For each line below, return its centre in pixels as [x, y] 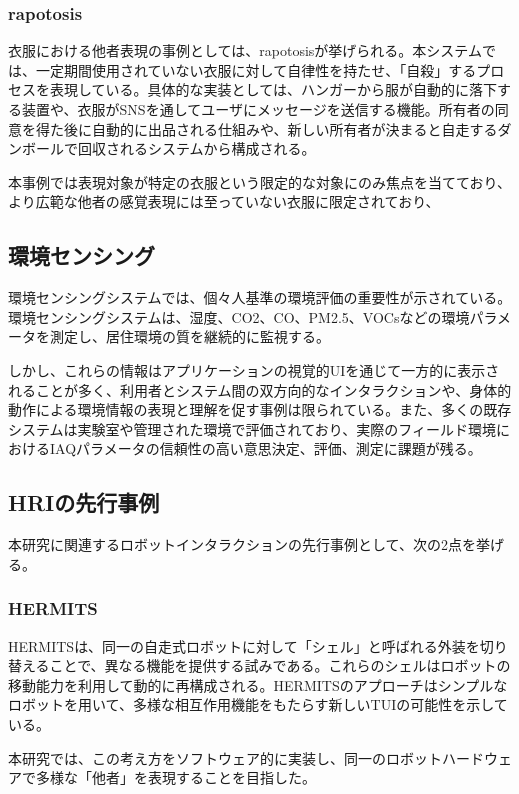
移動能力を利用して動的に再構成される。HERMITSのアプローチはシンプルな [258, 684]
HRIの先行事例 [84, 502]
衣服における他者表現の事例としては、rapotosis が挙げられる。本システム [245, 50]
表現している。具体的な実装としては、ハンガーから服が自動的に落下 [273, 89]
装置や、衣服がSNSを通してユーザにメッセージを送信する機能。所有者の [258, 109]
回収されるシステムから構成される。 [196, 148]
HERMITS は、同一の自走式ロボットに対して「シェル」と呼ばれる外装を [244, 645]
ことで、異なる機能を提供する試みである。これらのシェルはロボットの [280, 665]
